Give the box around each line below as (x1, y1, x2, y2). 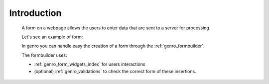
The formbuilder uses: (21, 52, 67, 58)
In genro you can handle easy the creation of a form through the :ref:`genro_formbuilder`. (21, 43, 205, 49)
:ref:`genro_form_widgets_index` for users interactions (34, 61, 145, 67)
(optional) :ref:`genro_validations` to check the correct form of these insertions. (34, 68, 196, 74)
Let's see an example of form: (21, 34, 83, 40)
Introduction (9, 7, 62, 18)
